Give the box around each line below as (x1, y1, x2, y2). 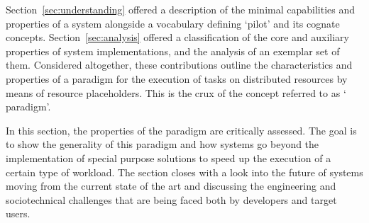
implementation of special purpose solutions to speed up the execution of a (6, 150, 331, 165)
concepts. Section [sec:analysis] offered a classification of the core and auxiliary (6, 30, 349, 45)
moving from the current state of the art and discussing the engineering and (6, 178, 336, 193)
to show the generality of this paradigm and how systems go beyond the (6, 137, 319, 151)
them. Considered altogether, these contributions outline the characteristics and (6, 57, 353, 72)
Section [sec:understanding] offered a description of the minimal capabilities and (6, 2, 356, 16)
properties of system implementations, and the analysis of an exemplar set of (6, 43, 340, 58)
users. (6, 206, 31, 221)
